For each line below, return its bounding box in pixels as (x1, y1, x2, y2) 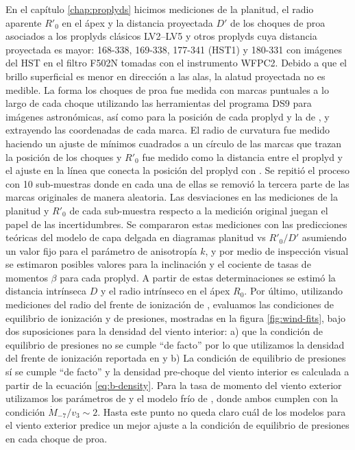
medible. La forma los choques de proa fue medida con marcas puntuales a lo (5, 82, 329, 97)
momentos (5, 270, 48, 284)
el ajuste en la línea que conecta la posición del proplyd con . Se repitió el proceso (5, 163, 350, 177)
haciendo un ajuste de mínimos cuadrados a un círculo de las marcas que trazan (5, 136, 342, 150)
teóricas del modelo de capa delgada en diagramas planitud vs (5, 230, 266, 245)
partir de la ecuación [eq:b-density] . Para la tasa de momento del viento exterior (5, 377, 342, 392)
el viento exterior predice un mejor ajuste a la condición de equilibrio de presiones (5, 418, 350, 432)
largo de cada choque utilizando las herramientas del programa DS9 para (5, 96, 312, 110)
